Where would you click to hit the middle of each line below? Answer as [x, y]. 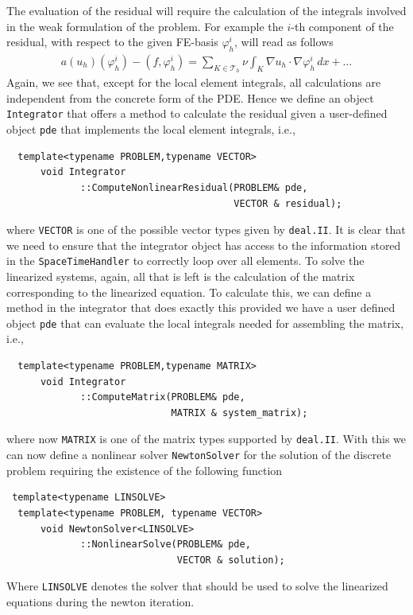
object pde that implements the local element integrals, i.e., [151, 129]
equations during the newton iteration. [100, 601]
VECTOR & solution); [231, 560]
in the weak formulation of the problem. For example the [145, 26]
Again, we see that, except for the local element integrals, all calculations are [194, 82]
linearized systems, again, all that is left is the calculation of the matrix [181, 276]
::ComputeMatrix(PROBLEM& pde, [163, 397]
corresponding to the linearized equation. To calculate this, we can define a [189, 292]
